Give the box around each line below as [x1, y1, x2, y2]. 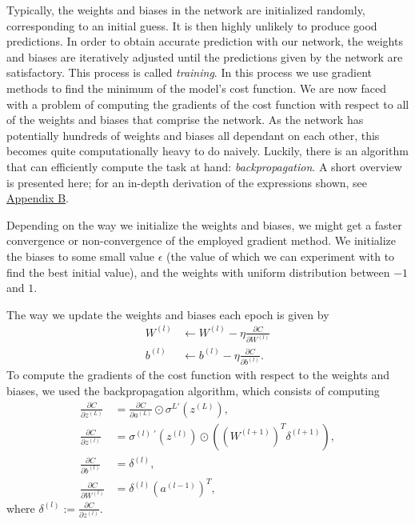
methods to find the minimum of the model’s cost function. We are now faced [6, 79, 387, 96]
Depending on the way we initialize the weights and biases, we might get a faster [6, 216, 402, 233]
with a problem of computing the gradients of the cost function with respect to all [6, 95, 409, 112]
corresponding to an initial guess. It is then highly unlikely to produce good [6, 17, 377, 34]
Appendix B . [6, 190, 70, 206]
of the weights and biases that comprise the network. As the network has [6, 111, 364, 128]
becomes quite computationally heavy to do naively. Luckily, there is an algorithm [6, 142, 409, 159]
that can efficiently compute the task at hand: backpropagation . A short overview [6, 158, 402, 174]
